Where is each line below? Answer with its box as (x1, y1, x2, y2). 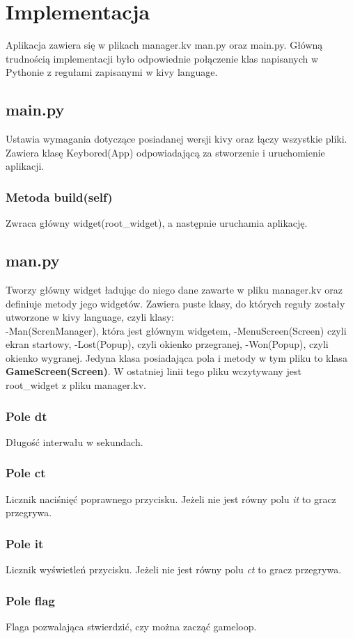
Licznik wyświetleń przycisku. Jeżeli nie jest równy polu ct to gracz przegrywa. (6, 562, 342, 577)
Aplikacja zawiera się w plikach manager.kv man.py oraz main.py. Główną (6, 38, 323, 52)
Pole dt (6, 407, 47, 424)
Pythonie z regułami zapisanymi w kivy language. (6, 65, 218, 79)
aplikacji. (6, 159, 45, 173)
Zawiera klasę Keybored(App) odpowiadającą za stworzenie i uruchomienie (6, 145, 325, 159)
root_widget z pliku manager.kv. (6, 378, 146, 392)
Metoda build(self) (6, 188, 113, 205)
